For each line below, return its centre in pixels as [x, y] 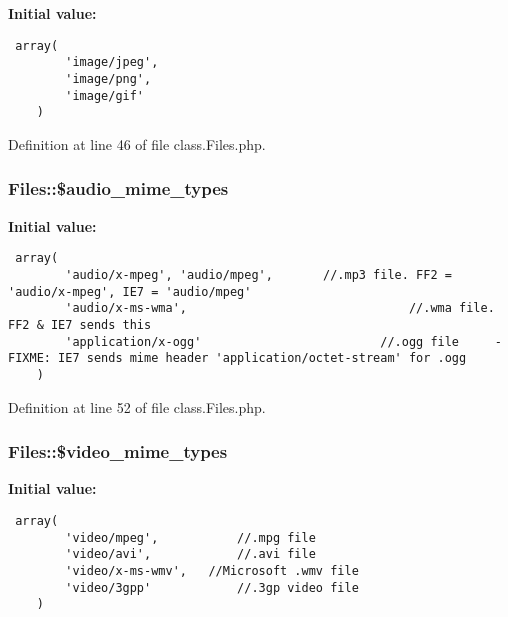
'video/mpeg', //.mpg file [190, 537]
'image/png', [108, 78]
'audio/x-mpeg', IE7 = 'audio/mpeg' [130, 291]
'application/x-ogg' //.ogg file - [283, 341]
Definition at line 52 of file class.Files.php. [137, 406]
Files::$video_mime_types [118, 451]
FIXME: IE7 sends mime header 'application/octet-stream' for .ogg [237, 358]
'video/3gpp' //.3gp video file [212, 587]
